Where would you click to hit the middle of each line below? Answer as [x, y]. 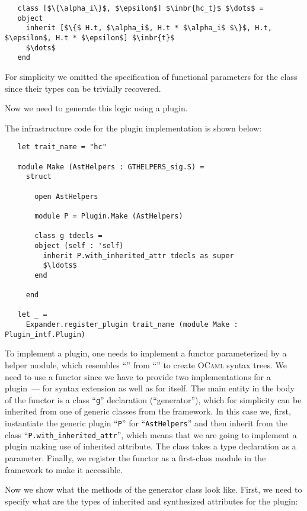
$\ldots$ [60, 266]
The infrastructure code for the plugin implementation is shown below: [133, 128]
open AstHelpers [66, 196]
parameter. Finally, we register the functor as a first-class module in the [135, 457]
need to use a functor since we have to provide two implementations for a [138, 376]
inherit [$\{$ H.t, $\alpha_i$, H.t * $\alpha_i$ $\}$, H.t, [149, 28]
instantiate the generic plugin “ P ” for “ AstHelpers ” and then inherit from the [146, 423]
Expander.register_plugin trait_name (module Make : [132, 325]
